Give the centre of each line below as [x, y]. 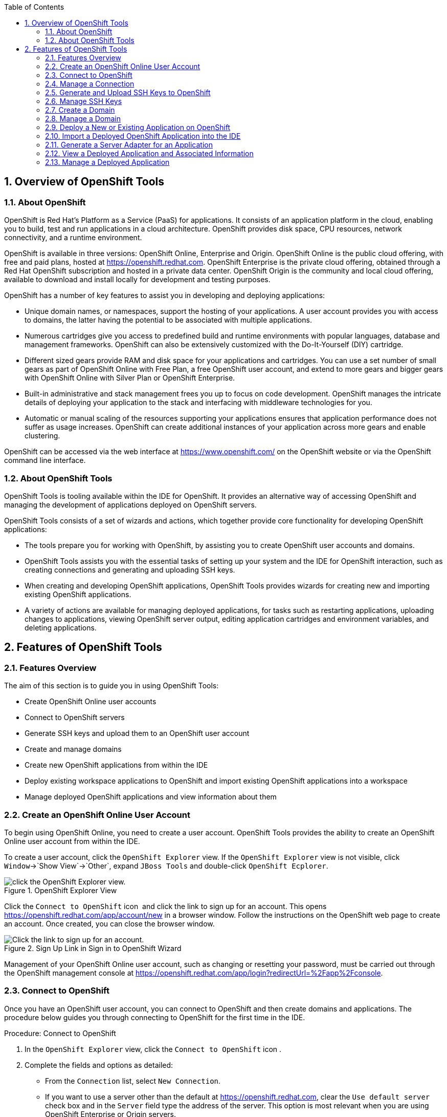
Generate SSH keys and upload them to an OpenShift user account [137, 733]
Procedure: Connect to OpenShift [60, 1033]
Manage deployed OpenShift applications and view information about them [151, 797]
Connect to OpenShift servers [75, 718]
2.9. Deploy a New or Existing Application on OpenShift [138, 127]
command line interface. [45, 460]
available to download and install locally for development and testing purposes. [137, 280]
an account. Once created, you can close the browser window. [109, 923]
